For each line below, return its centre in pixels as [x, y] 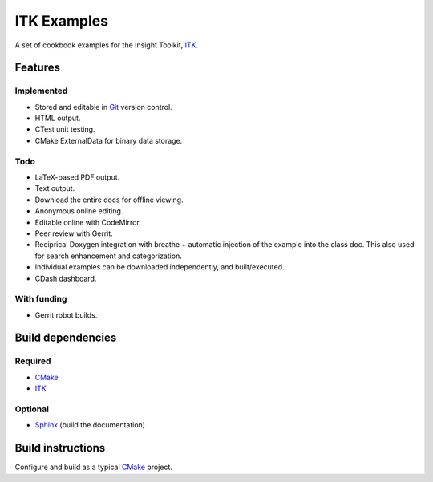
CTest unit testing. [65, 129]
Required [33, 361]
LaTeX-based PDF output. [77, 177]
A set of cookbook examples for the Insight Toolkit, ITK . [107, 45]
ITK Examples [61, 21]
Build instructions [60, 448]
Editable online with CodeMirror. [88, 222]
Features [37, 68]
